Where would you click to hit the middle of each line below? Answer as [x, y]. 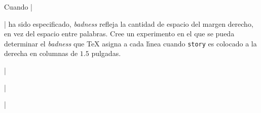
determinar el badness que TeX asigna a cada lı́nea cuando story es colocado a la [130, 43]
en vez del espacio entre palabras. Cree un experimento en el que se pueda [119, 34]
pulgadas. [106, 53]
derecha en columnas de [41, 53]
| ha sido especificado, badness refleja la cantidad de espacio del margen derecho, [129, 23]
